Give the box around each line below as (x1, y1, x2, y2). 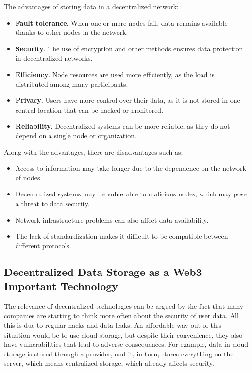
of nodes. (15, 172, 42, 182)
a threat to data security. (15, 198, 90, 208)
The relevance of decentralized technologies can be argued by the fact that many (4, 301, 244, 311)
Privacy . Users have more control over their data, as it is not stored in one (15, 95, 240, 105)
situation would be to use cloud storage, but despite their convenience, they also (4, 329, 243, 339)
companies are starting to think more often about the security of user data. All (4, 310, 239, 321)
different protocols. (15, 240, 71, 250)
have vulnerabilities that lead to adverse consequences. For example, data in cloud (4, 339, 249, 349)
